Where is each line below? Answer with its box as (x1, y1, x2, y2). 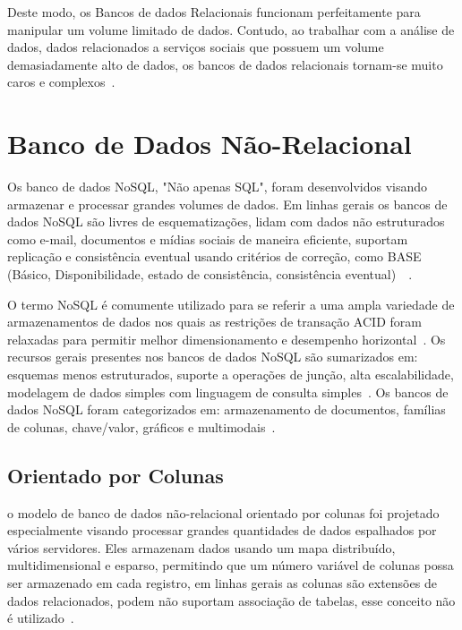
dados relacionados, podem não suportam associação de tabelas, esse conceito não (7, 591, 456, 609)
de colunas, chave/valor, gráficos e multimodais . (7, 417, 276, 436)
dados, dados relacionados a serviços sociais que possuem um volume (7, 38, 384, 56)
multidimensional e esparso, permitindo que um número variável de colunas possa (7, 556, 454, 575)
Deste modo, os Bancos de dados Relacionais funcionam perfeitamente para (7, 3, 421, 21)
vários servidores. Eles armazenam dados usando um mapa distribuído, (7, 538, 396, 557)
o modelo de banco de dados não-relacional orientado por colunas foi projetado (7, 503, 440, 522)
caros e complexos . (7, 72, 115, 91)
